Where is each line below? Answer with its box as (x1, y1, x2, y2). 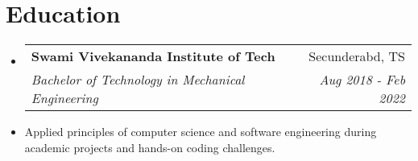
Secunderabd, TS (308, 47, 405, 66)
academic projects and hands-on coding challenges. (24, 138, 275, 155)
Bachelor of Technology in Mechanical (31, 70, 245, 89)
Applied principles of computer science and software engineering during (24, 123, 377, 140)
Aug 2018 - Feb (319, 70, 405, 89)
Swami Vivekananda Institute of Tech (31, 47, 275, 66)
